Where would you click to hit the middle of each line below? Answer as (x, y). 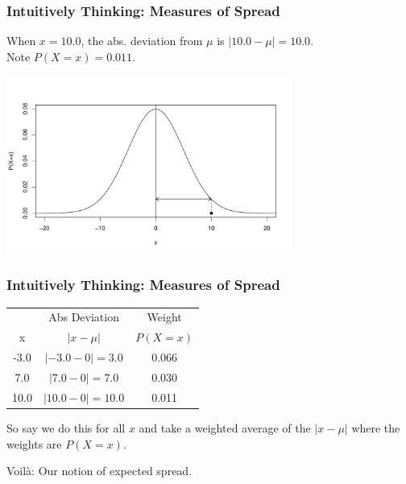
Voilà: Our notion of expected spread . (99, 471)
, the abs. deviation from (142, 41)
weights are (34, 443)
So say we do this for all (66, 427)
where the (376, 427)
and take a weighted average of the (225, 427)
